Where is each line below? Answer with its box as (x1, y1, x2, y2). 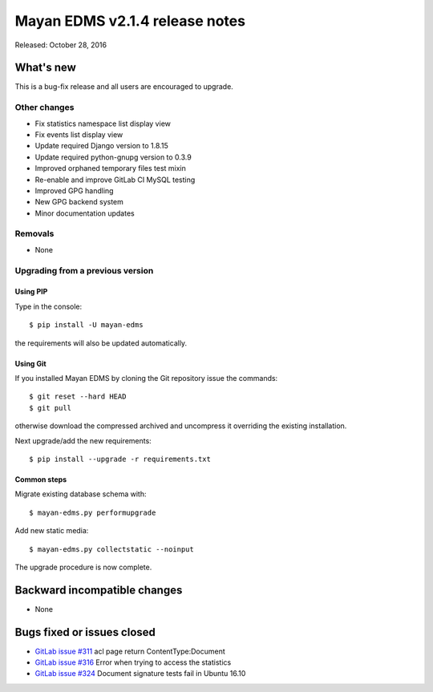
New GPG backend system (34, 197, 124, 207)
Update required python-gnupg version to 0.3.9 (34, 152, 192, 162)
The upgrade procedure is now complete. (14, 562, 152, 572)
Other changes (14, 102, 75, 113)
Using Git (14, 358, 47, 368)
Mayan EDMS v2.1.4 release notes (14, 12, 246, 30)
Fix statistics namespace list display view (34, 119, 172, 128)
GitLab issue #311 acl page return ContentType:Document (34, 646, 226, 656)
